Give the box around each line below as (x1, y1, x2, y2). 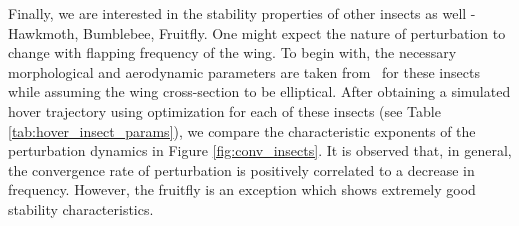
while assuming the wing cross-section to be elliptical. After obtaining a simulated (8, 81, 511, 102)
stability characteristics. (8, 198, 154, 219)
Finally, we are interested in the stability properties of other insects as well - (8, 3, 476, 23)
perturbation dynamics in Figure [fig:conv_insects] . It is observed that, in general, (8, 140, 512, 161)
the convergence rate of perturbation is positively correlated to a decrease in (8, 159, 475, 180)
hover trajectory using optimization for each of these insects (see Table (8, 100, 441, 121)
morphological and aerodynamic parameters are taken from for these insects (8, 61, 480, 82)
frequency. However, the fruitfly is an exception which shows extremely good (8, 179, 476, 200)
